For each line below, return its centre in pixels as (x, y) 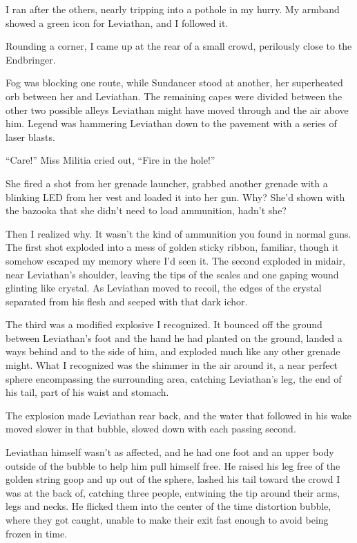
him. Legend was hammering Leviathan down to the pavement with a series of (171, 123)
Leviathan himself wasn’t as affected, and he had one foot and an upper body (170, 452)
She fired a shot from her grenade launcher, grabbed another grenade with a (167, 183)
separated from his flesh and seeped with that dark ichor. (127, 301)
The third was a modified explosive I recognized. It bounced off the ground (164, 324)
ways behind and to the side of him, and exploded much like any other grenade (173, 351)
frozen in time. (37, 533)
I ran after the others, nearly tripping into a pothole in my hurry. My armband (173, 9)
